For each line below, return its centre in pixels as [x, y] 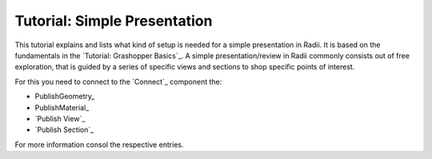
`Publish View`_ [60, 118]
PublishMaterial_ [62, 107]
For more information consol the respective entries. [99, 145]
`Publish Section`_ [64, 130]
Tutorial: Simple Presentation [114, 21]
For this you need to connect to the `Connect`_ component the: [118, 81]
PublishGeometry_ [65, 97]
